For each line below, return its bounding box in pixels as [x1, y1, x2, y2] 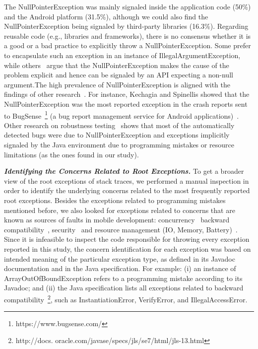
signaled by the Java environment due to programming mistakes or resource [4, 139, 234, 149]
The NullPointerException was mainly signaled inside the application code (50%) [4, 1, 251, 11]
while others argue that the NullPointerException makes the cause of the [4, 60, 229, 70]
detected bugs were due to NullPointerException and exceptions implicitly [4, 130, 230, 140]
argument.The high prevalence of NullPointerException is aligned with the [4, 79, 231, 89]
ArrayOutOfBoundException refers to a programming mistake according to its [4, 273, 243, 283]
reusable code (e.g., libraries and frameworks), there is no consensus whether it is [4, 30, 251, 41]
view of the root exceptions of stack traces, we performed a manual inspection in [4, 175, 249, 186]
